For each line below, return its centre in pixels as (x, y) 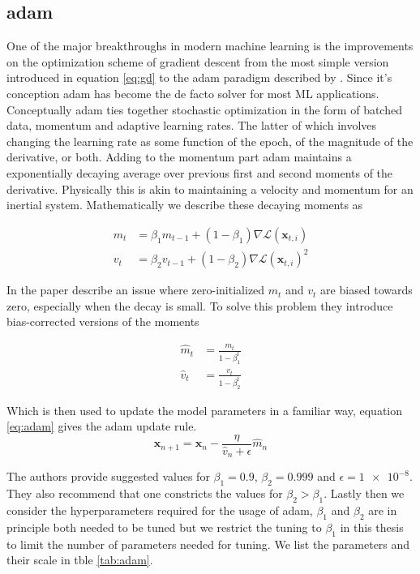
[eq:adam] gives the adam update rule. (102, 426)
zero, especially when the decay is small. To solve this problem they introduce (200, 305)
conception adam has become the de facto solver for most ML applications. (193, 93)
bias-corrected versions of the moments (103, 321)
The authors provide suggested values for (108, 476)
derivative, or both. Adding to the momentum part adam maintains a (179, 157)
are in (383, 510)
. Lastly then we (364, 493)
